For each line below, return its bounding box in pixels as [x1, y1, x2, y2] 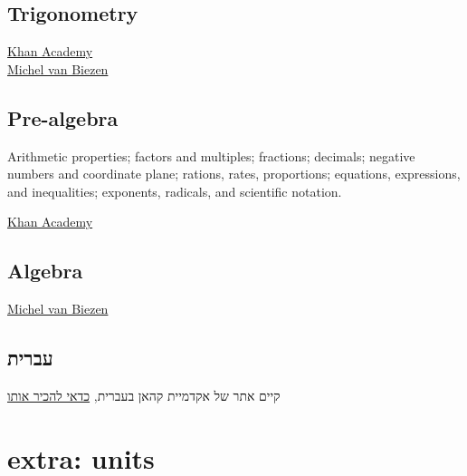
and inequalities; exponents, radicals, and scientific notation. [7, 181, 342, 200]
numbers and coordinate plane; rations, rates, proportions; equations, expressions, [7, 164, 461, 183]
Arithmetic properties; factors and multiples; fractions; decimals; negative [7, 146, 415, 165]
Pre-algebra [7, 103, 119, 131]
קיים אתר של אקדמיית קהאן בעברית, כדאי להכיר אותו [7, 385, 281, 404]
